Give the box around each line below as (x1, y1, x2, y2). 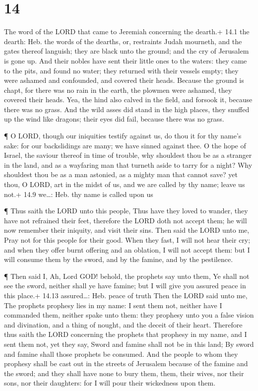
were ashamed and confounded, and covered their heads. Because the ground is (4, 75, 244, 85)
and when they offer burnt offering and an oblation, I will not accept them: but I (4, 244, 250, 255)
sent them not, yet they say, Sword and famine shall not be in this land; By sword (4, 338, 254, 349)
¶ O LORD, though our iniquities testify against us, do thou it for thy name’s (4, 130, 242, 141)
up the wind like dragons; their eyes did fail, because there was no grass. (4, 114, 224, 124)
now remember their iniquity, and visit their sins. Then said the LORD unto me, (4, 225, 250, 235)
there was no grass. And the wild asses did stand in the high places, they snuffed (4, 104, 250, 114)
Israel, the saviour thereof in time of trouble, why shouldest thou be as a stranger (4, 150, 252, 160)
